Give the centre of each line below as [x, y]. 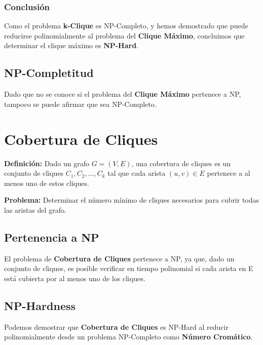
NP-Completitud [49, 73]
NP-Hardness [40, 305]
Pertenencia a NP [52, 237]
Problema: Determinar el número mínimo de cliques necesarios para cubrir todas [132, 200]
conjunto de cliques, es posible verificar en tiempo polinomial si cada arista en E [129, 268]
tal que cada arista [137, 173]
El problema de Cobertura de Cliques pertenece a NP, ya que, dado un [119, 258]
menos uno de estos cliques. [47, 183]
